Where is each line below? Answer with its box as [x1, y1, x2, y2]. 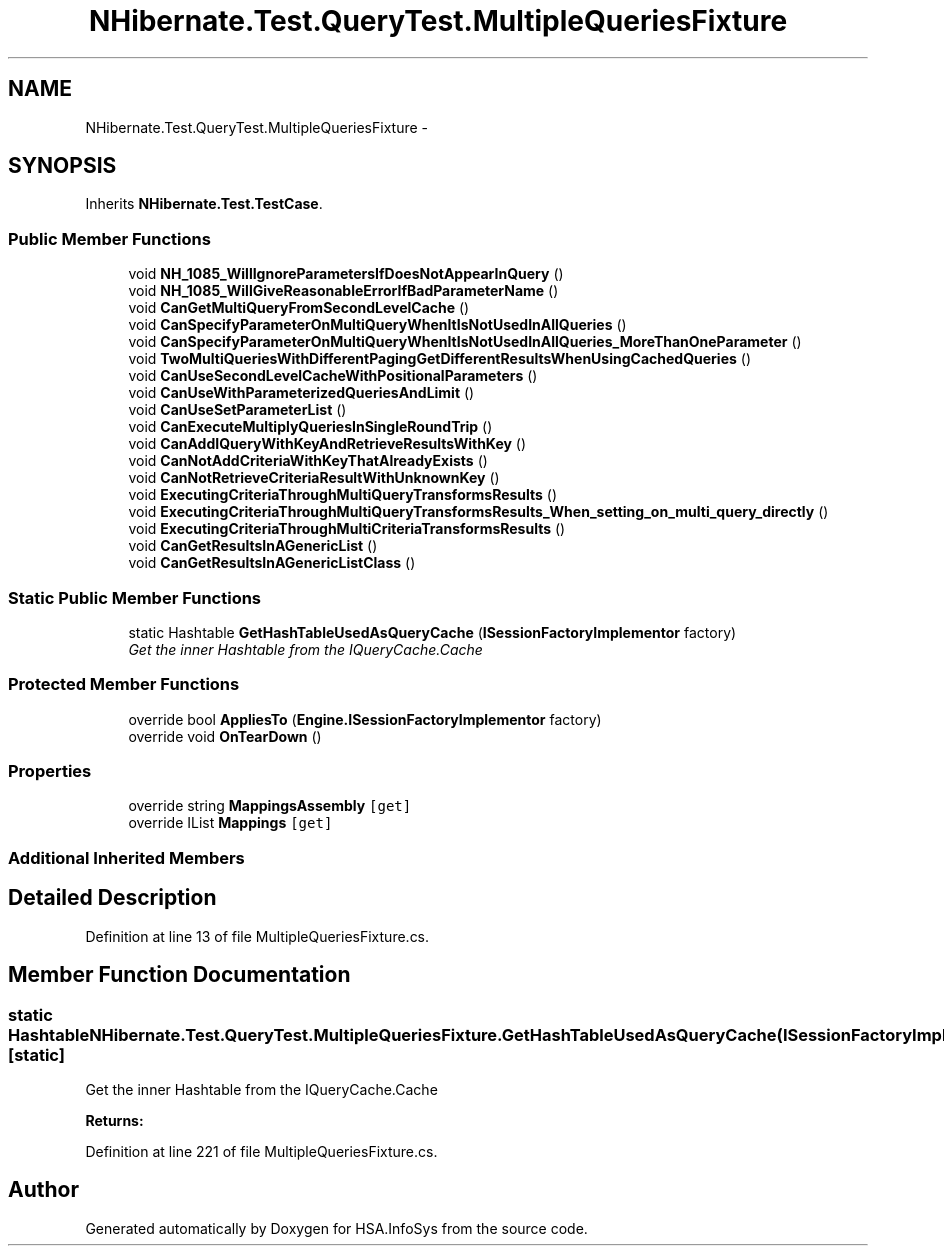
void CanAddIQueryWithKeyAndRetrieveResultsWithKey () [128, 435, 527, 453]
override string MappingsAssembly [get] [128, 797, 412, 815]
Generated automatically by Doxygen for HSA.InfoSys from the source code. [85, 1219, 588, 1237]
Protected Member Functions [8, 674, 240, 695]
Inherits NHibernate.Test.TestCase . [85, 195, 323, 213]
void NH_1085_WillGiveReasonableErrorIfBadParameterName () [128, 282, 559, 300]
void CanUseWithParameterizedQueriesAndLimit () [128, 384, 475, 402]
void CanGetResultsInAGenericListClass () [128, 554, 416, 572]
